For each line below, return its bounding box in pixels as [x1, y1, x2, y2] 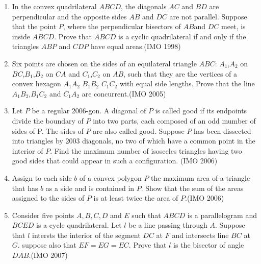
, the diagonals [120, 1, 167, 11]
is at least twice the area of [93, 193, 178, 203]
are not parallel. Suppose [169, 11, 247, 21]
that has [12, 182, 38, 193]
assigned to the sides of [12, 193, 85, 203]
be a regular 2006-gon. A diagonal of [32, 105, 146, 116]
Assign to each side [12, 172, 72, 183]
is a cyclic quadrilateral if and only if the [118, 31, 246, 41]
